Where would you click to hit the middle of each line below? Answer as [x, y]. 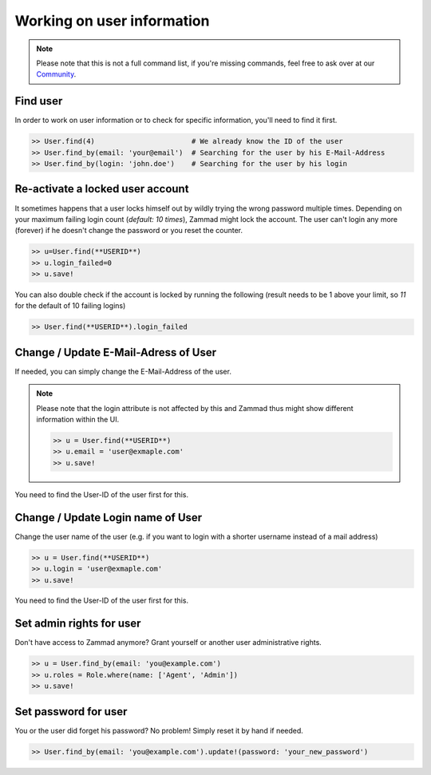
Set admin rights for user [78, 624]
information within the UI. [78, 420]
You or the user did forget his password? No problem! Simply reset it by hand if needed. [159, 730]
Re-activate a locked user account [102, 189]
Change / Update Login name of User [109, 518]
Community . [56, 74]
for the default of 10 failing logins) [70, 306]
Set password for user [71, 712]
